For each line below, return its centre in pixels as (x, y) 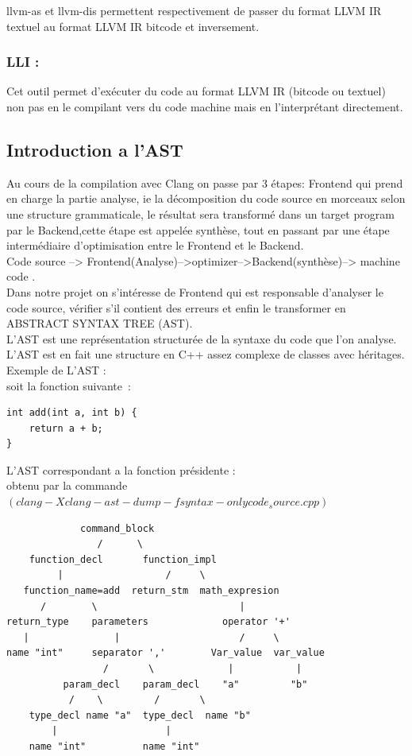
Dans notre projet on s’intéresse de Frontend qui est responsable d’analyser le (195, 291)
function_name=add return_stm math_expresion (151, 591)
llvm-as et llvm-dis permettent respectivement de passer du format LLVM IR (194, 10)
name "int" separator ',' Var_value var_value (166, 653)
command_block (117, 528)
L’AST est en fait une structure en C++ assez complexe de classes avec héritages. (206, 354)
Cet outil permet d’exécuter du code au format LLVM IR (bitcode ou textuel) (196, 91)
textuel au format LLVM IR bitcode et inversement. (133, 26)
